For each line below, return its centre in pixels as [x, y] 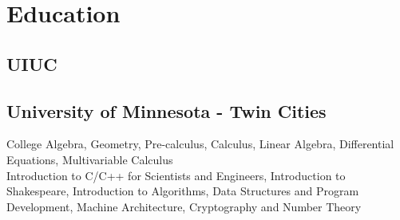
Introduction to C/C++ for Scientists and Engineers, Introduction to [176, 175]
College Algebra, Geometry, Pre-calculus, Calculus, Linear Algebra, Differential [200, 144]
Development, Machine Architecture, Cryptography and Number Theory [184, 206]
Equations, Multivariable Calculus [90, 159]
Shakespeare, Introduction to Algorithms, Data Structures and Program [183, 191]
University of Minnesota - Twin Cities [166, 110]
